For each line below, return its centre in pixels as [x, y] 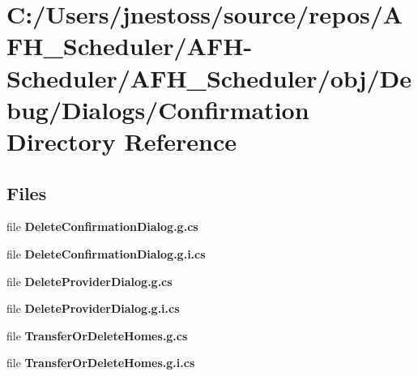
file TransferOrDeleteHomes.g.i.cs [101, 363]
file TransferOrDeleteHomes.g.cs [97, 335]
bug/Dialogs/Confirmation [158, 109]
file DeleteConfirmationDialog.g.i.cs [106, 253]
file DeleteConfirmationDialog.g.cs [102, 226]
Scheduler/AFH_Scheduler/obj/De [209, 77]
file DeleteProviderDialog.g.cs [90, 281]
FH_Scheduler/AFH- [130, 46]
